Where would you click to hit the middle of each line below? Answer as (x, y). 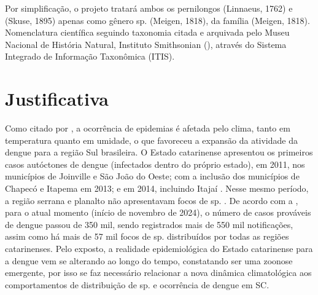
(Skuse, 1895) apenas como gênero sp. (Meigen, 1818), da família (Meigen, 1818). (157, 20)
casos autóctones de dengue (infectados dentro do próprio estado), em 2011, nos (155, 164)
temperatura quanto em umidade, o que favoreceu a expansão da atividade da (151, 140)
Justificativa (57, 99)
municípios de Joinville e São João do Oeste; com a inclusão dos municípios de (152, 176)
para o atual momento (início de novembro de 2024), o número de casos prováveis (158, 212)
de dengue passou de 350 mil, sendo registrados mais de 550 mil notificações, (149, 224)
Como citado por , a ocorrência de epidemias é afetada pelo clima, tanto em (148, 128)
